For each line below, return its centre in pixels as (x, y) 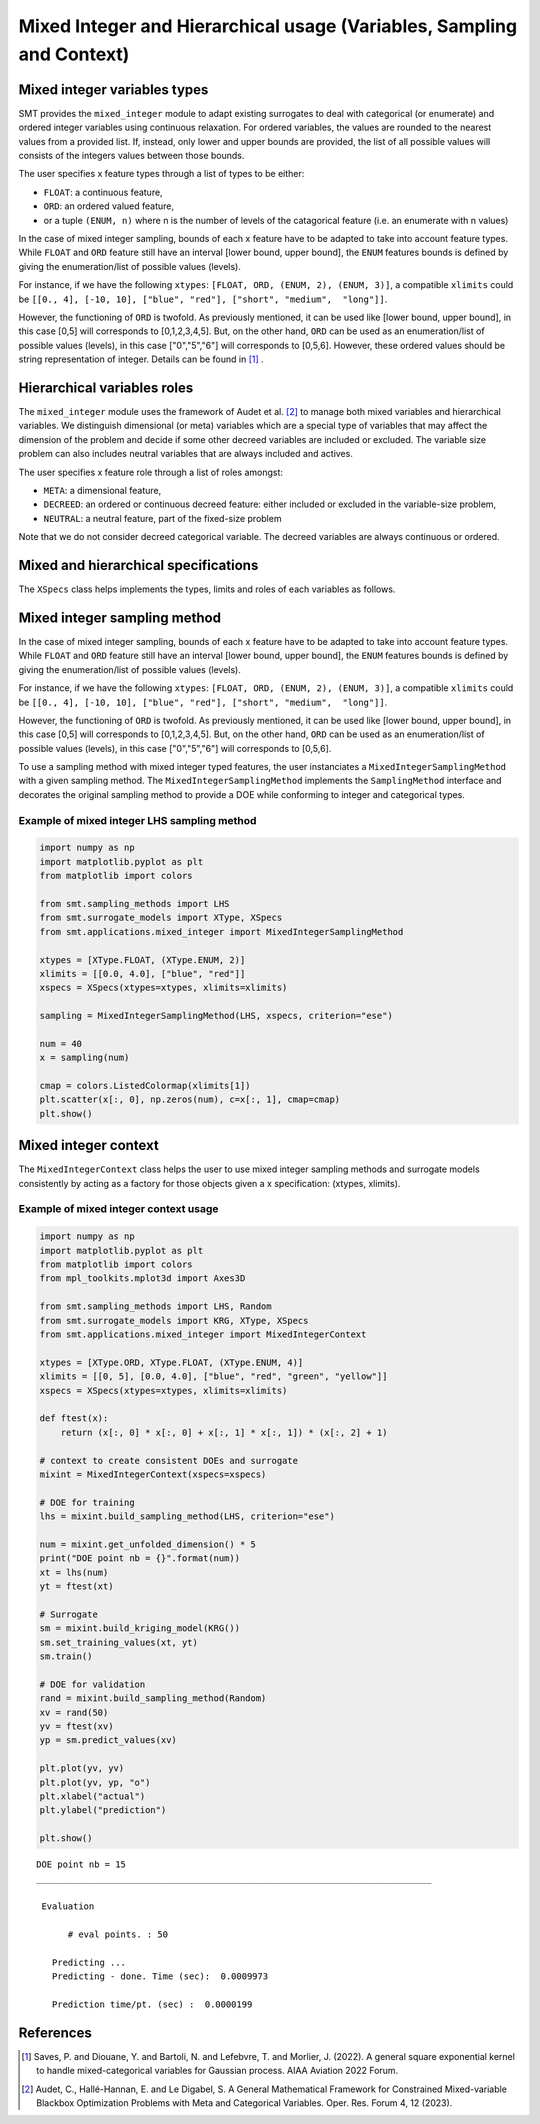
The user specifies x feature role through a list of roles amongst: (151, 472)
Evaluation (68, 1906)
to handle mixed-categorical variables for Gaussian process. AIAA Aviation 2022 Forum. (217, 2071)
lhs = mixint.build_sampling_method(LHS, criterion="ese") (187, 1516)
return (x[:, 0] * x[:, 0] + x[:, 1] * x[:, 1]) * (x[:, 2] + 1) (224, 1432)
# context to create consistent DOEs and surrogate (169, 1460)
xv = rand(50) (74, 1712)
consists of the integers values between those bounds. (131, 156)
